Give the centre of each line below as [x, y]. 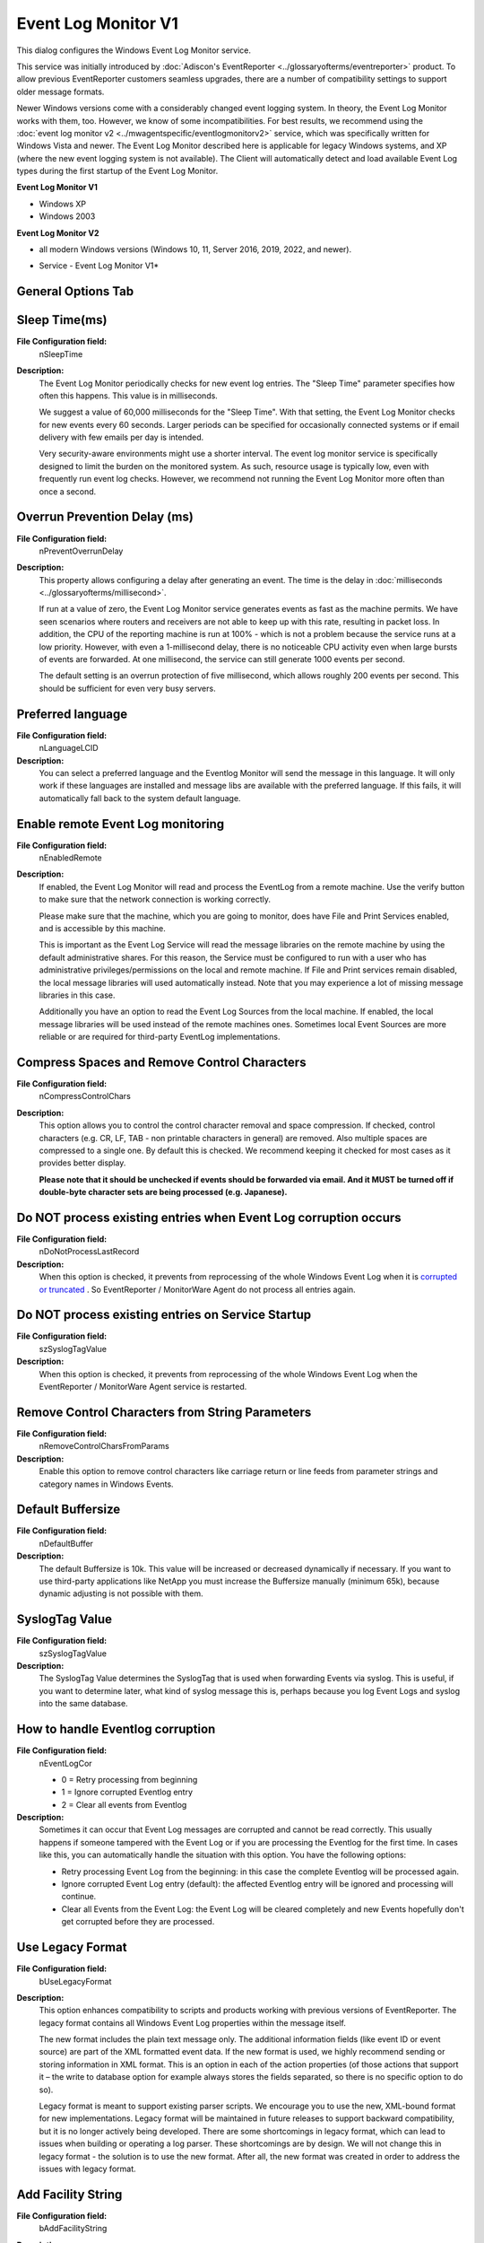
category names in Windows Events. [106, 1484]
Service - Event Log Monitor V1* [99, 266]
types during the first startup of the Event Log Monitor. [117, 171]
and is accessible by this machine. [102, 928]
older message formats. [60, 92]
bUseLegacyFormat [75, 1981]
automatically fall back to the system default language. [140, 798]
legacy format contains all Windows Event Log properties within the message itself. [193, 2022]
